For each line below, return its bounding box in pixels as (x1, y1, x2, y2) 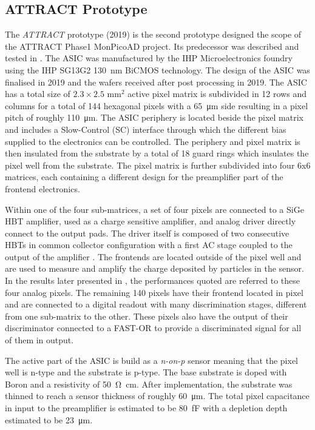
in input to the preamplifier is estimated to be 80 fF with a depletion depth (5, 401, 288, 414)
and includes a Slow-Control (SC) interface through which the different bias (5, 123, 286, 135)
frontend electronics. (5, 182, 80, 195)
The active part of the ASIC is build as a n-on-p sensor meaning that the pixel (5, 354, 298, 366)
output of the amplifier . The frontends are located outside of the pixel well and (5, 250, 302, 263)
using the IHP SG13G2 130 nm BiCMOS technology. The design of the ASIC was (5, 63, 310, 76)
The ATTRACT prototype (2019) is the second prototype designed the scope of (5, 28, 302, 41)
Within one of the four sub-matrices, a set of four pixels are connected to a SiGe (5, 203, 304, 215)
